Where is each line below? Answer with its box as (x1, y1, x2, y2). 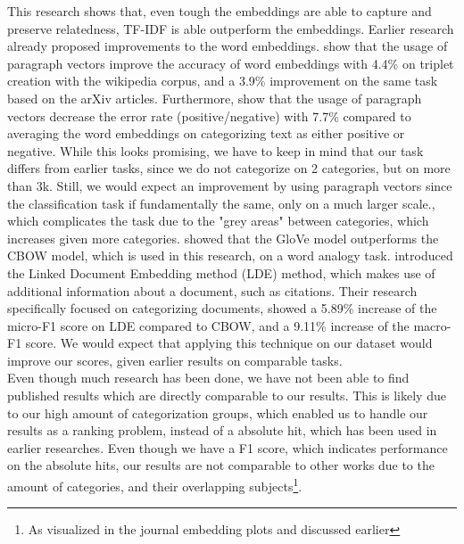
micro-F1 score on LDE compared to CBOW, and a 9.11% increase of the (7, 316, 410, 334)
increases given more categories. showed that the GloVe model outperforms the (7, 228, 439, 247)
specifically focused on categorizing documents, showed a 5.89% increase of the (7, 299, 437, 317)
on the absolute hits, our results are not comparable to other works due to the (7, 456, 435, 474)
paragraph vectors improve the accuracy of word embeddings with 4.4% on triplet (7, 54, 454, 72)
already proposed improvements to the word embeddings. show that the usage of (7, 37, 448, 55)
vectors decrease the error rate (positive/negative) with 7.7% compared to (7, 106, 411, 125)
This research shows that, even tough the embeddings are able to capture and (7, 2, 432, 20)
